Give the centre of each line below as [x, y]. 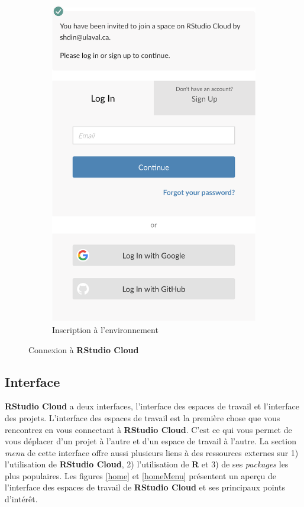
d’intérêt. [21, 499]
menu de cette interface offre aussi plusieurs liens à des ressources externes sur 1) [152, 452]
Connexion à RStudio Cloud [84, 349]
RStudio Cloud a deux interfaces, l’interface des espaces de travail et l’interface [152, 406]
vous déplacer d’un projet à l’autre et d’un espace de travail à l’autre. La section [151, 441]
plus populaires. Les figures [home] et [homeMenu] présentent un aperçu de [140, 475]
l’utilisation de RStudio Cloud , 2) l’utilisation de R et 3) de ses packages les [147, 464]
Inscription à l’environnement [105, 329]
